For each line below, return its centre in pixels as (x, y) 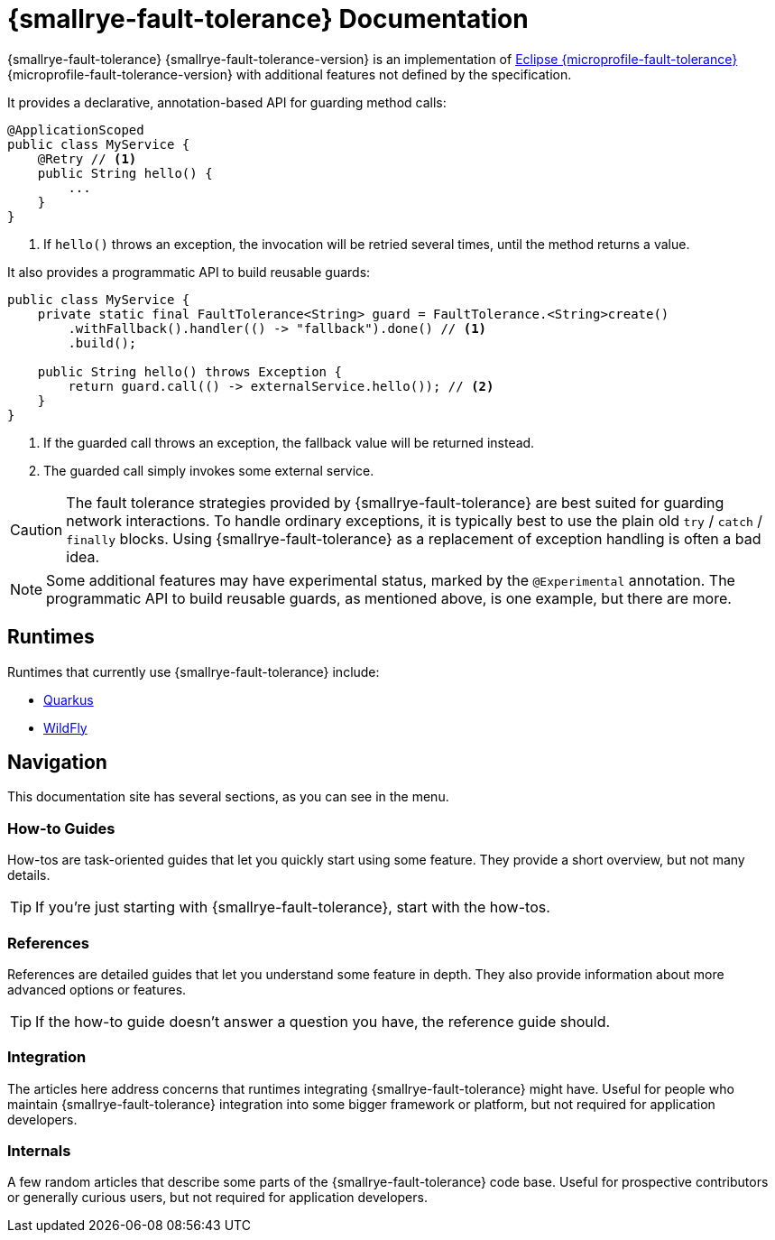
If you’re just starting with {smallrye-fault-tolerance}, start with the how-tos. (293, 907)
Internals (39, 1151)
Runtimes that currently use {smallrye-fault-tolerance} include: (194, 671)
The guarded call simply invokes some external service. (209, 470)
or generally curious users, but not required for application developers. (217, 1198)
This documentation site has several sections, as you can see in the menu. (228, 797)
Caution (37, 529)
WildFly (65, 727)
